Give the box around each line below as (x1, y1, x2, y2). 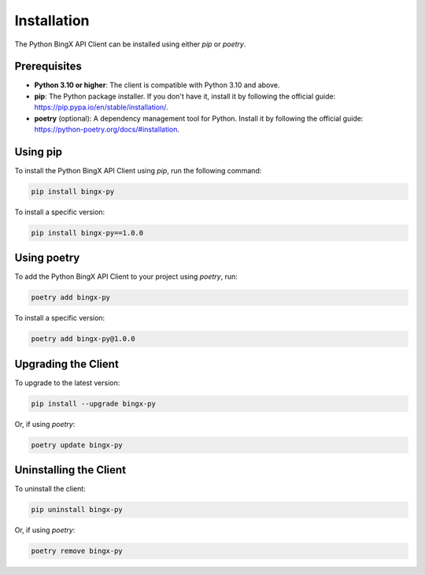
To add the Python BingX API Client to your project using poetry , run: (14, 272, 238, 281)
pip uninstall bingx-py (31, 505, 124, 514)
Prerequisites (14, 60, 82, 73)
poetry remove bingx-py (31, 547, 124, 555)
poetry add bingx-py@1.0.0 (31, 335, 135, 343)
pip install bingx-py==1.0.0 (31, 228, 144, 237)
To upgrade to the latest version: (14, 378, 120, 388)
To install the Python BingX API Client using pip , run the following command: (14, 165, 262, 175)
